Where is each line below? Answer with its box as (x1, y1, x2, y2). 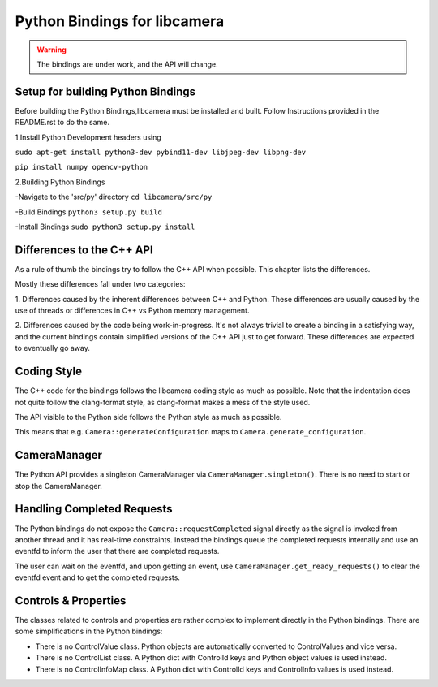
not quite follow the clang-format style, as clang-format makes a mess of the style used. (15, 397, 311, 407)
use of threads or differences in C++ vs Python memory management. (15, 305, 250, 316)
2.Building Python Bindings (15, 177, 105, 187)
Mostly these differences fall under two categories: (15, 279, 186, 289)
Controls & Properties (15, 594, 127, 607)
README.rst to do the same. (15, 118, 109, 127)
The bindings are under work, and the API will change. (36, 59, 218, 69)
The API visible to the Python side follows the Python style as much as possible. (15, 412, 282, 421)
